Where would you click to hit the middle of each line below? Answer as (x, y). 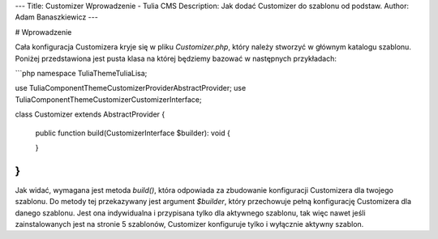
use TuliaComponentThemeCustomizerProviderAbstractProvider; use (131, 88)
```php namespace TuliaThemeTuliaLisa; (81, 73)
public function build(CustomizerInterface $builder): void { (133, 133)
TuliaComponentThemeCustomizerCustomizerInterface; (108, 99)
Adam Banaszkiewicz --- (57, 17)
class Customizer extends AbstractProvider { (90, 114)
